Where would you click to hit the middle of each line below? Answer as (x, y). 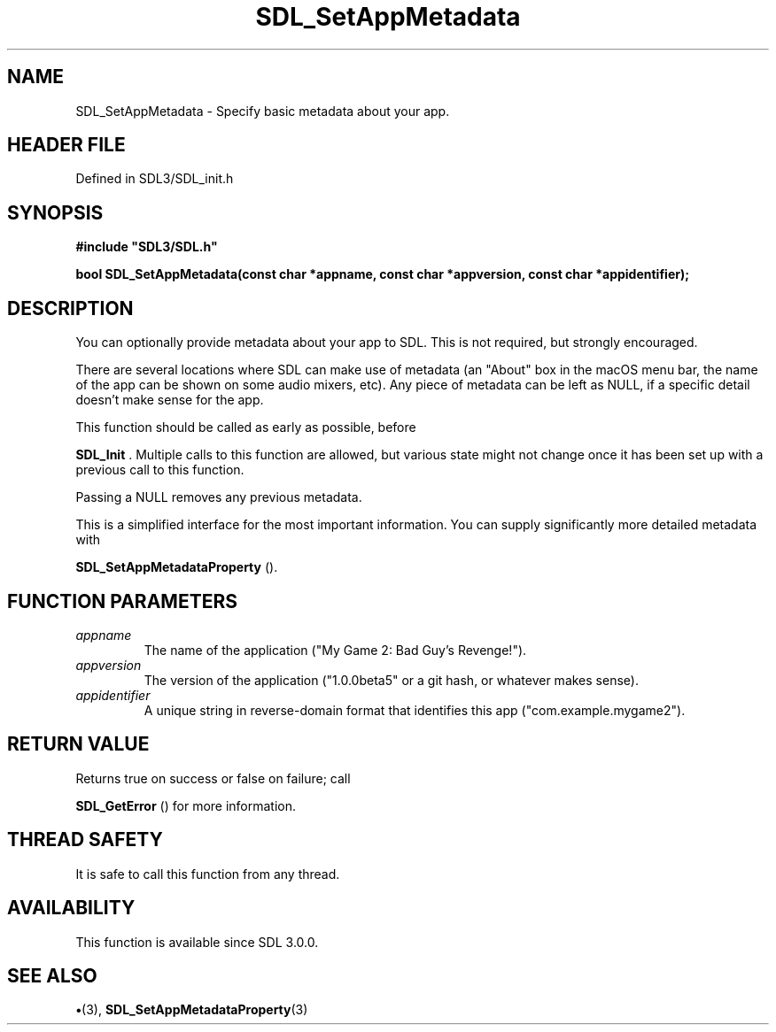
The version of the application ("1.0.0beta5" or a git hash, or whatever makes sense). (391, 680)
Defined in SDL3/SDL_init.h (155, 179)
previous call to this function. (160, 470)
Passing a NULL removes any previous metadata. (219, 497)
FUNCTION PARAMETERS (122, 601)
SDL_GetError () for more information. (186, 805)
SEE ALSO (52, 975)
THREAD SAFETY (85, 840)
